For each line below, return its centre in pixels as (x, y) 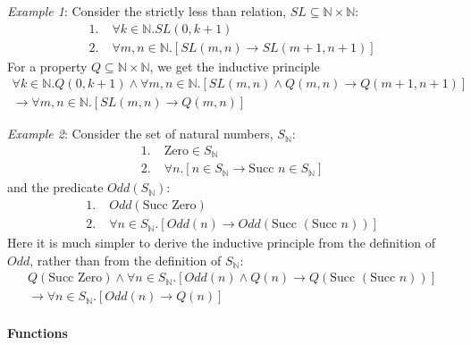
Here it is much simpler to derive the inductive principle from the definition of (222, 243)
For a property (47, 66)
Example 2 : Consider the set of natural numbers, (140, 134)
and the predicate (55, 187)
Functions (38, 332)
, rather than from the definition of (126, 260)
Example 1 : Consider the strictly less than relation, (147, 11)
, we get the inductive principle (235, 66)
